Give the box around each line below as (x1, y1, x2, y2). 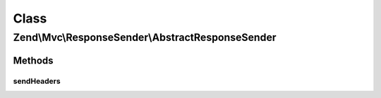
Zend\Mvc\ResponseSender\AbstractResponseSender (13, 31, 277, 44)
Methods (13, 54, 54, 66)
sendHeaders (13, 76, 61, 86)
